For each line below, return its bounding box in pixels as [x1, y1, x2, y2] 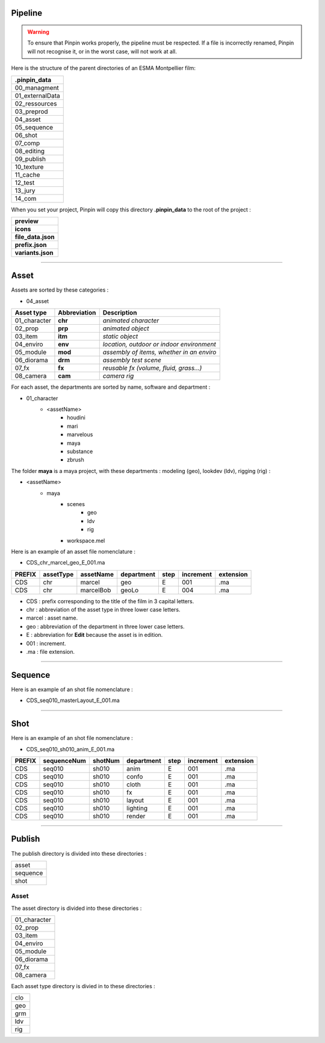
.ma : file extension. [26, 648, 75, 656]
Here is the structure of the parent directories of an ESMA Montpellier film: [11, 64, 196, 72]
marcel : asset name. [26, 615, 78, 622]
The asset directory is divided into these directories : [11, 904, 142, 912]
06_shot [14, 131, 38, 139]
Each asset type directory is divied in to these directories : [11, 983, 156, 990]
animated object [102, 324, 149, 333]
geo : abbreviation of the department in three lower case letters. [26, 622, 185, 630]
